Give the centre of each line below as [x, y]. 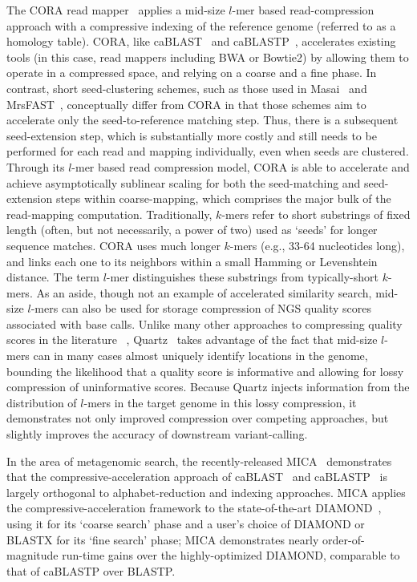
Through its [36, 166]
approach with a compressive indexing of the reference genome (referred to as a [201, 25]
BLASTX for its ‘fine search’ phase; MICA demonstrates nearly [163, 539]
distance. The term [53, 277]
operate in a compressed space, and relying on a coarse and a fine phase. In [192, 73]
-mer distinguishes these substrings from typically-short [242, 277]
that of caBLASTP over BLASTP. [91, 570]
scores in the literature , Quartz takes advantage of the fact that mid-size [192, 339]
